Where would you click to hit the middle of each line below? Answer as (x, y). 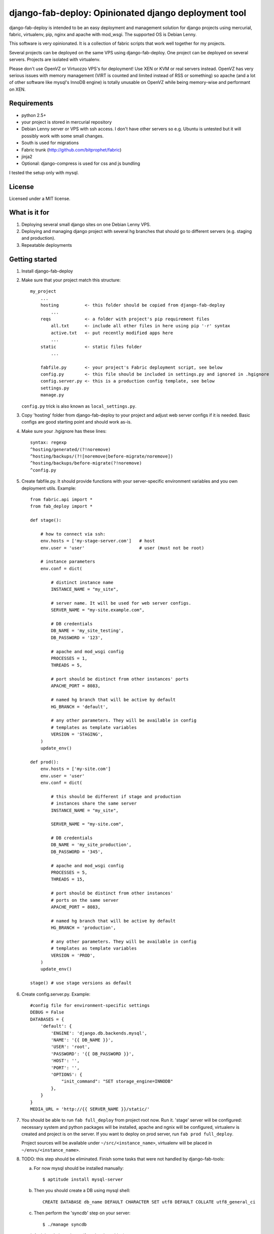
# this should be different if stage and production (116, 796)
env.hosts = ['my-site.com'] (75, 769)
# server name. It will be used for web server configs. (121, 603)
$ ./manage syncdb (65, 1224)
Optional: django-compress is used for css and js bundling (81, 163)
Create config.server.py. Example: (56, 994)
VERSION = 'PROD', (73, 955)
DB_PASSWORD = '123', (77, 637)
